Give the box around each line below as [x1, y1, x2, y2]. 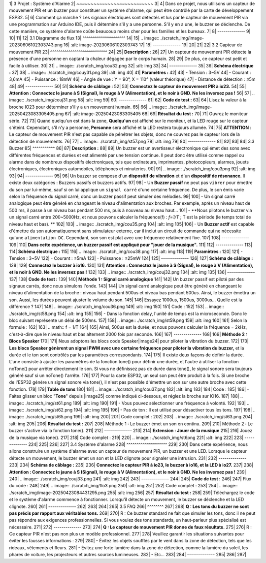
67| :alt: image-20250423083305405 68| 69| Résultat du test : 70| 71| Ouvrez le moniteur [65, 111, 248, 117]
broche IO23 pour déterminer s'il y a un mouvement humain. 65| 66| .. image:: [9, 104, 167, 110]
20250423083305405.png [9, 111, 64, 117]
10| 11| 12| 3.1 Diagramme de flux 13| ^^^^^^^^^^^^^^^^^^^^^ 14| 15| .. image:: [9, 35, 160, 41]
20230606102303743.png [9, 42, 63, 48]
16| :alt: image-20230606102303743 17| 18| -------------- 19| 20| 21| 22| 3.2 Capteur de [63, 42, 242, 48]
